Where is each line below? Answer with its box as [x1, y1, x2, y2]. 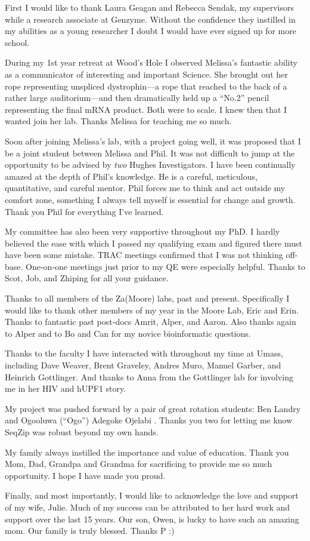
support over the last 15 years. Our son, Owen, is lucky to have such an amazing [5, 512, 299, 525]
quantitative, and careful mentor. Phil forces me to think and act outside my [5, 182, 286, 194]
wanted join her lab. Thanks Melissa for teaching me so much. [5, 115, 232, 127]
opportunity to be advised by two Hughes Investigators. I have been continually [5, 158, 296, 171]
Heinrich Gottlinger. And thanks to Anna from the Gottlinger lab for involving [5, 370, 293, 383]
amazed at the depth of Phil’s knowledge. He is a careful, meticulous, [5, 170, 258, 182]
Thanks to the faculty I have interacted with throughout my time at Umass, [5, 347, 283, 359]
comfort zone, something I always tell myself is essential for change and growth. [5, 193, 296, 205]
